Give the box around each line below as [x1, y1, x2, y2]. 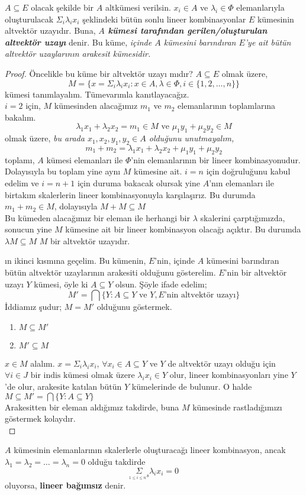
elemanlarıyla [236, 1, 285, 13]
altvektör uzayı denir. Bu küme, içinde [5, 35, 152, 48]
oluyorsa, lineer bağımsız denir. [5, 479, 126, 491]
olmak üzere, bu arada [5, 132, 85, 144]
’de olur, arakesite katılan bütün [5, 380, 122, 393]
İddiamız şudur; [5, 300, 62, 313]
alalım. [30, 357, 55, 369]
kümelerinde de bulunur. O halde [131, 380, 252, 393]
